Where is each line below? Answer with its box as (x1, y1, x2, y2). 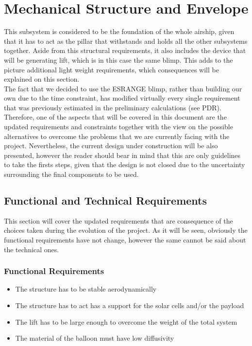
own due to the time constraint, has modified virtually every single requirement (4, 93, 240, 103)
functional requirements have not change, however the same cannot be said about (4, 235, 246, 245)
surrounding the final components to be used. (4, 169, 139, 179)
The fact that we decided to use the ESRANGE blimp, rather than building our (4, 83, 242, 93)
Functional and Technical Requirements (4, 193, 207, 208)
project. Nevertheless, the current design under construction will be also (4, 140, 218, 151)
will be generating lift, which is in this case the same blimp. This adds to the (4, 54, 233, 65)
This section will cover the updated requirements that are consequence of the (4, 215, 233, 225)
